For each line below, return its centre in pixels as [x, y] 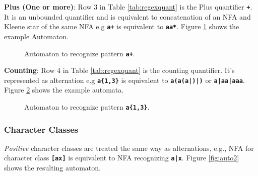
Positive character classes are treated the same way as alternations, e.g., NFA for [129, 148]
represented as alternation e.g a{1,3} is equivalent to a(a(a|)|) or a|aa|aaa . [124, 80]
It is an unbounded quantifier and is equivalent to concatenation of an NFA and [127, 16]
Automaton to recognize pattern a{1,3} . [87, 107]
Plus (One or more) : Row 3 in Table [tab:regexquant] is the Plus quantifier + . [128, 7]
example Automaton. [36, 36]
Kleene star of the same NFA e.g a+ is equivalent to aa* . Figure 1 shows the [122, 26]
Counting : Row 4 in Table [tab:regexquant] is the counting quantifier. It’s [119, 70]
